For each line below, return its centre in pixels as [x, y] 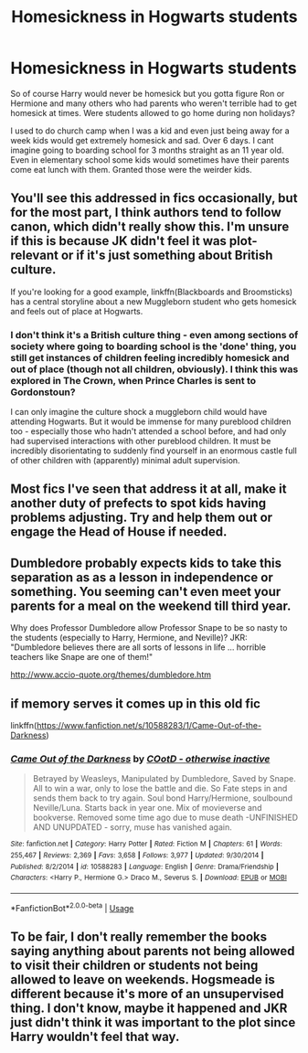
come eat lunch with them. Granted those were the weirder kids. [131, 169]
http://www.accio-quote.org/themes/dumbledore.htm [111, 675]
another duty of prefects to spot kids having [138, 503]
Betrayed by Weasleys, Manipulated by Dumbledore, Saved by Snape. [164, 779]
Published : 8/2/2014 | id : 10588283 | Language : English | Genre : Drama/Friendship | [145, 867]
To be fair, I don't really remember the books [139, 937]
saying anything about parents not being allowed [153, 951]
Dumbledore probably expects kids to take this [146, 563]
